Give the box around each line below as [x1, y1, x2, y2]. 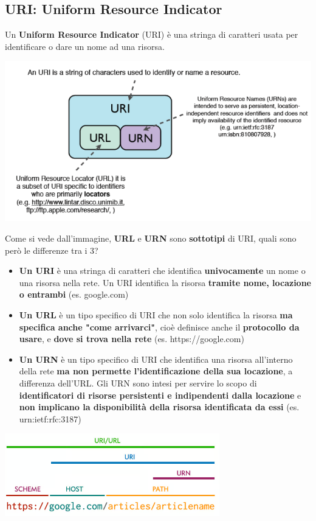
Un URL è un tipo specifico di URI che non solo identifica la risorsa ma [19, 308, 293, 321]
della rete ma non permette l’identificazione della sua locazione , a [19, 365, 293, 377]
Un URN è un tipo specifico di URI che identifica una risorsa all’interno [19, 352, 293, 365]
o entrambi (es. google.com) [19, 288, 129, 301]
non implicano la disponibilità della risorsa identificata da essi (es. [19, 400, 300, 413]
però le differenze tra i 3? [5, 243, 98, 256]
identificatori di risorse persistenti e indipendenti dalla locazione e [19, 388, 301, 401]
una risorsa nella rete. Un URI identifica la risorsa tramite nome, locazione [19, 276, 311, 288]
